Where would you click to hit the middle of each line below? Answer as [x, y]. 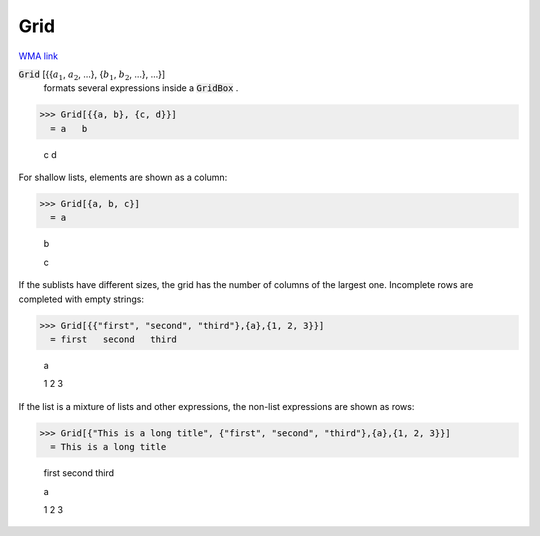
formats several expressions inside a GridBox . [141, 88]
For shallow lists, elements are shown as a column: [123, 177]
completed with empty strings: [81, 299]
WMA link [38, 56]
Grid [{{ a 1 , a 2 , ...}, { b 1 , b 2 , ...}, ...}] [92, 75]
